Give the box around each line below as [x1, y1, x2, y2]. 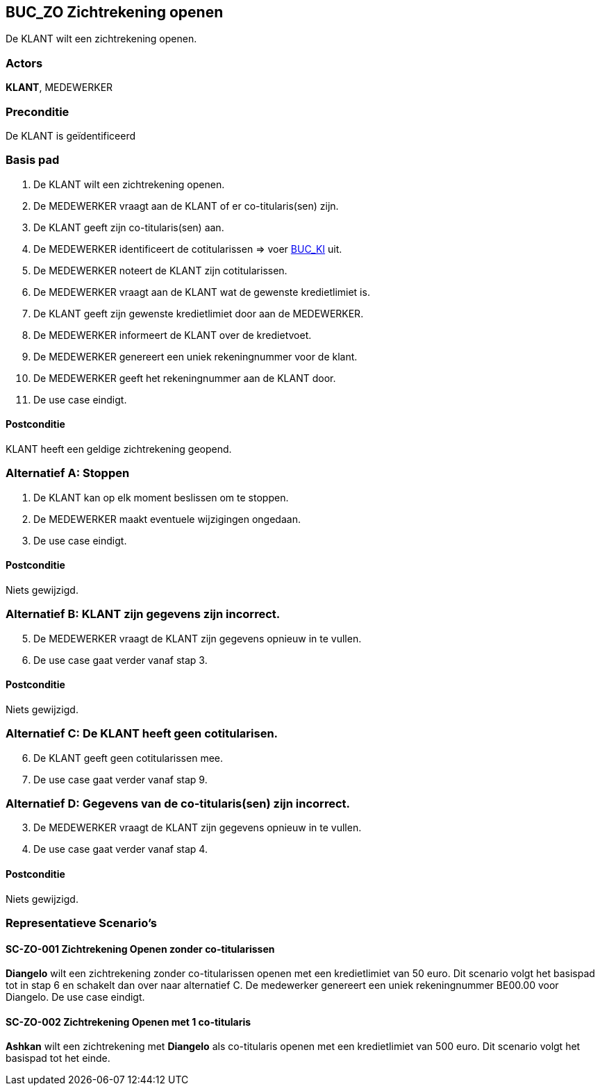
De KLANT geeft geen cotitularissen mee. [33, 751, 223, 764]
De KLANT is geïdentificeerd [6, 129, 136, 142]
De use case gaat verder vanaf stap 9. [33, 773, 208, 785]
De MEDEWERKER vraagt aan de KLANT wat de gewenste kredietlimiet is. [33, 285, 370, 298]
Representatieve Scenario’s [6, 915, 157, 930]
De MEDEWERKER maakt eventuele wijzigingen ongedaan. [33, 513, 301, 525]
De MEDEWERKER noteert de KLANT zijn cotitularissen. [33, 264, 287, 276]
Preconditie [6, 104, 69, 119]
